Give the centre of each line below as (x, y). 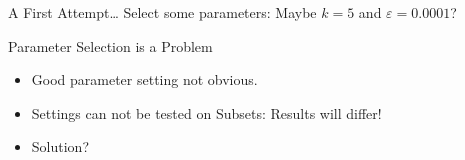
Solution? (60, 146)
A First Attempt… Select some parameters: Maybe (162, 12)
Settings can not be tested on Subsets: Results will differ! (206, 112)
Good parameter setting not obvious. (144, 79)
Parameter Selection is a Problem (110, 45)
